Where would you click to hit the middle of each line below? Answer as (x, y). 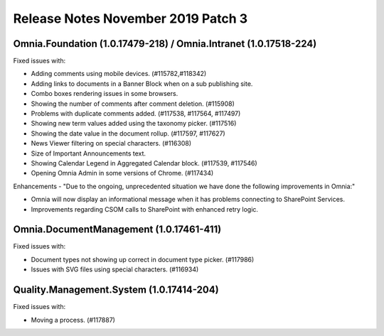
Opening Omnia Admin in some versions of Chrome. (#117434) (122, 173)
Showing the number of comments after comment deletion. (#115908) (133, 104)
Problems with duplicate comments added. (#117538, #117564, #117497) (136, 114)
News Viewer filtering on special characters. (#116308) (111, 143)
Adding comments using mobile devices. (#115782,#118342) (119, 74)
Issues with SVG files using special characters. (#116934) (115, 269)
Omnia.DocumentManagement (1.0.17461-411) (117, 230)
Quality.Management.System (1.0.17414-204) (116, 290)
